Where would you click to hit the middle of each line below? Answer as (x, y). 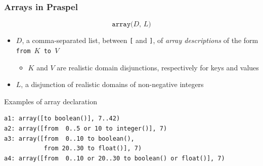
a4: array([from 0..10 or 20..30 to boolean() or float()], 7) (115, 158)
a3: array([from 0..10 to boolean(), (69, 138)
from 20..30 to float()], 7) (93, 149)
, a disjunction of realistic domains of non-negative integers (112, 84)
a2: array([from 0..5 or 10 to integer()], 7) (86, 128)
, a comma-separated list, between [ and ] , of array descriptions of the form (140, 40)
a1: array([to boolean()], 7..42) (62, 119)
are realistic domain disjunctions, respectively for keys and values (158, 67)
